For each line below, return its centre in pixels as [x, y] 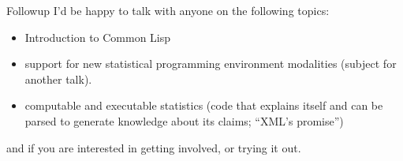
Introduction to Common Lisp [98, 37]
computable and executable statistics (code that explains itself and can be [204, 105]
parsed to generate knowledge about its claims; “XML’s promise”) [184, 120]
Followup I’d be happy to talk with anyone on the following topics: [168, 10]
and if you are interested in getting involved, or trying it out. [154, 147]
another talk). [58, 79]
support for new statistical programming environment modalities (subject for [211, 64]
